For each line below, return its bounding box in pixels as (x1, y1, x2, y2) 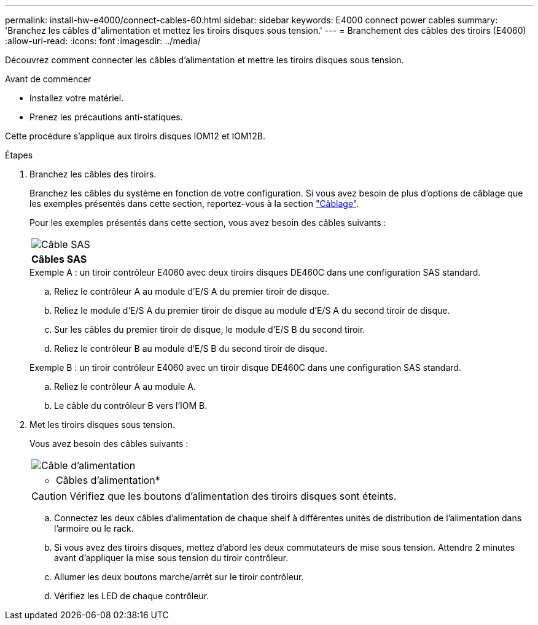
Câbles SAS (31, 253, 87, 265)
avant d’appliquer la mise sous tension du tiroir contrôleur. (54, 553, 289, 563)
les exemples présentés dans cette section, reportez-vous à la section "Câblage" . (29, 198, 359, 209)
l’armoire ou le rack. (54, 523, 134, 534)
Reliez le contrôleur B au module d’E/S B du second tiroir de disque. (54, 343, 328, 354)
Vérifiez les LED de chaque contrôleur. (54, 591, 209, 601)
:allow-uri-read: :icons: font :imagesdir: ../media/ (5, 36, 201, 46)
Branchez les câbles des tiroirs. (29, 169, 157, 179)
